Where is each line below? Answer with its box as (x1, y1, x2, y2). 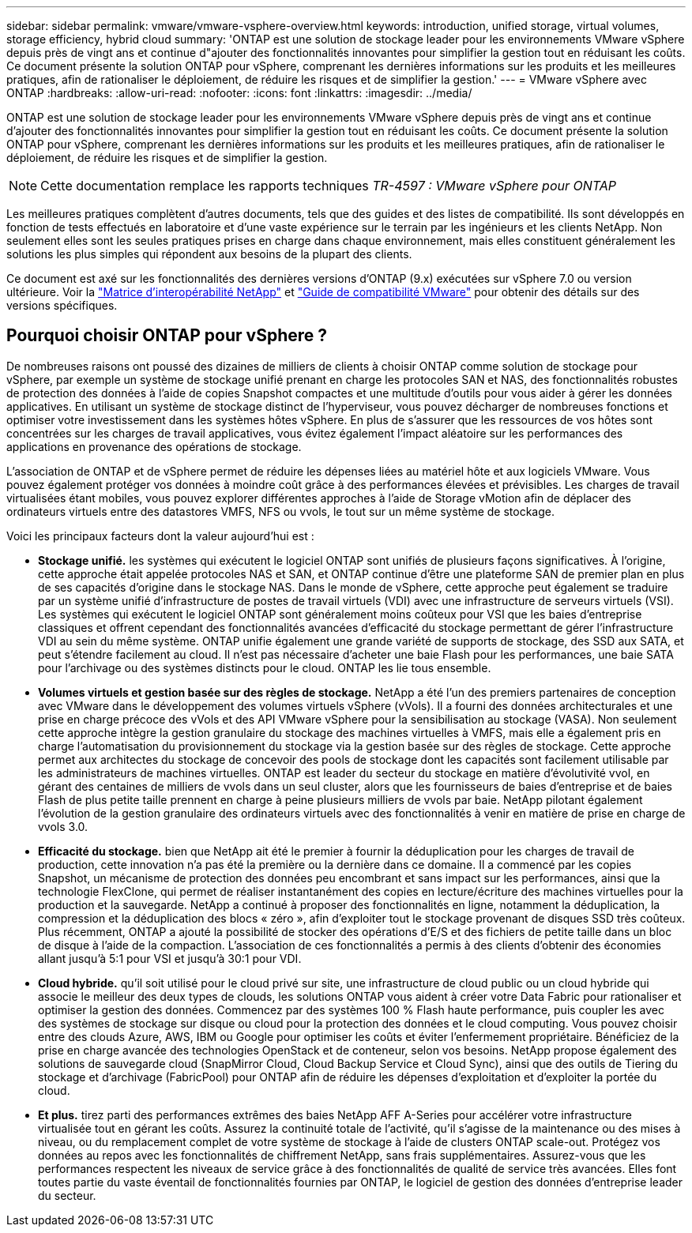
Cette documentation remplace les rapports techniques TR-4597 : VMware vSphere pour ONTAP (40, 178, 617, 194)
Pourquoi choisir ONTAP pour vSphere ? (6, 325, 328, 346)
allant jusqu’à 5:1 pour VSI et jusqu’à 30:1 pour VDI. (38, 951, 302, 965)
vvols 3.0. (38, 819, 88, 833)
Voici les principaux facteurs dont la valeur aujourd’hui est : (6, 528, 314, 543)
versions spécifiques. (6, 299, 118, 312)
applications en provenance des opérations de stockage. (6, 439, 302, 453)
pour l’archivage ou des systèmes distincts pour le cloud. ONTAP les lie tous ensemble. (38, 660, 491, 675)
